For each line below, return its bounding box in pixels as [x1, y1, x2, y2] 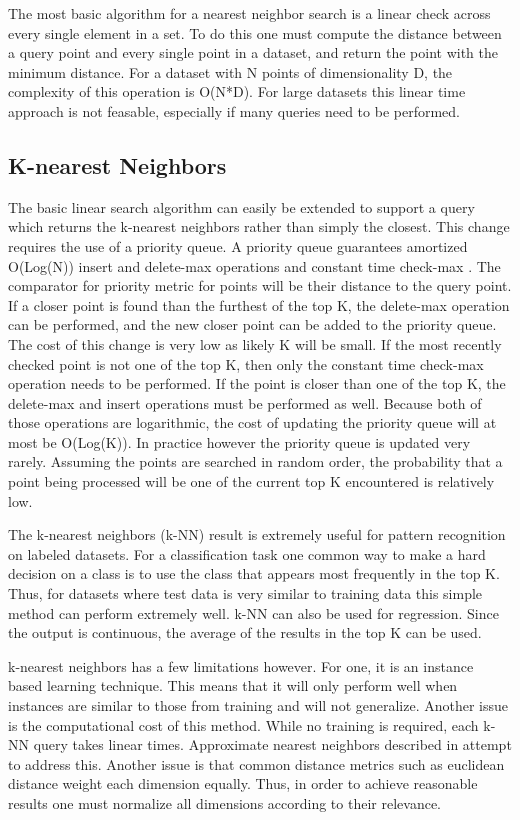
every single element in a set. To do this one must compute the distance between [8, 22, 502, 43]
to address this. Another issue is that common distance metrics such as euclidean [8, 753, 505, 774]
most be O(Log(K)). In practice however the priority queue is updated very [8, 431, 471, 452]
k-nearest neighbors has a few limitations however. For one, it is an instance [8, 655, 474, 676]
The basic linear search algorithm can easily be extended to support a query [8, 196, 475, 217]
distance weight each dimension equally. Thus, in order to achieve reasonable [8, 773, 478, 794]
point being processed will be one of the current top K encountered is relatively [8, 471, 495, 492]
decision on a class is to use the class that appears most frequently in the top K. [8, 563, 500, 584]
